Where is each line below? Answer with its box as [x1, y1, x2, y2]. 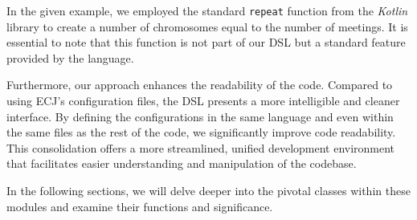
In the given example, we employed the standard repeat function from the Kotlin [6, 2, 408, 18]
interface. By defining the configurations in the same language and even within [6, 108, 394, 124]
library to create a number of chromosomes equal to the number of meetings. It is [6, 18, 408, 35]
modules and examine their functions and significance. [6, 198, 273, 214]
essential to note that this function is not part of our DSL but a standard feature [6, 34, 406, 51]
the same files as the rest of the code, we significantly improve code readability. [6, 124, 396, 141]
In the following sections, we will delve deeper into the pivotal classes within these [6, 182, 411, 198]
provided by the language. [6, 49, 134, 66]
